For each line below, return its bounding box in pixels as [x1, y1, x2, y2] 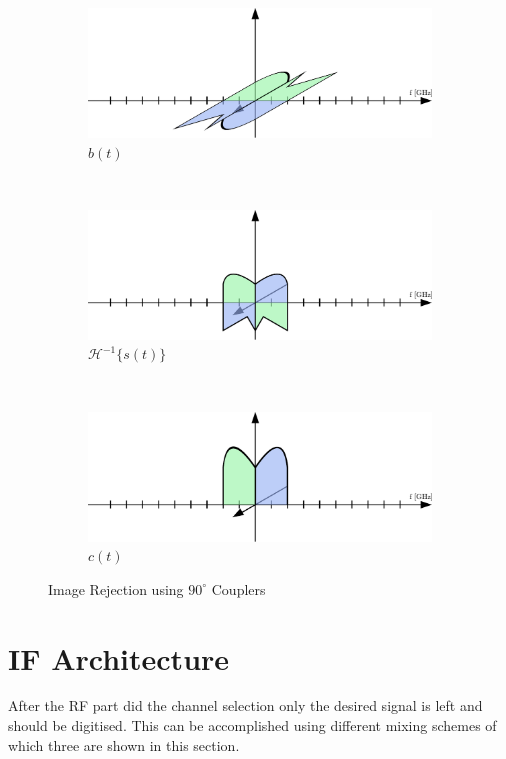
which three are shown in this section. [8, 734, 240, 755]
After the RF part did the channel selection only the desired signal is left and [8, 695, 483, 716]
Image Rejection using [48, 578, 184, 599]
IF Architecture [8, 637, 230, 678]
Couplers [211, 578, 266, 599]
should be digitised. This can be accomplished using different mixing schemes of [8, 715, 497, 736]
